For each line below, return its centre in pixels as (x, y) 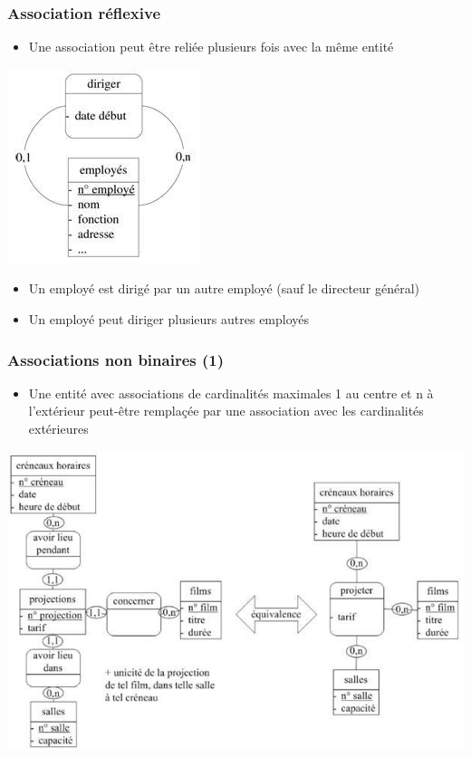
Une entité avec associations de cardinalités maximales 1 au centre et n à (231, 393)
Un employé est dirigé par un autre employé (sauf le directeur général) (224, 288)
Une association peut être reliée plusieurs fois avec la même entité (211, 47)
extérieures (58, 428)
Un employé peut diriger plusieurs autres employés (169, 319)
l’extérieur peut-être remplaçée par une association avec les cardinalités (226, 411)
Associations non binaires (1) (115, 359)
